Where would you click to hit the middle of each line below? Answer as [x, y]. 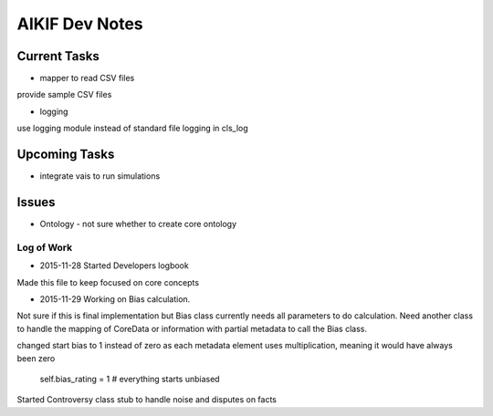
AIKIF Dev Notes [80, 24]
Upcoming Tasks [66, 155]
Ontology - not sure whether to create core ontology [138, 224]
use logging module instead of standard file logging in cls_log [132, 129]
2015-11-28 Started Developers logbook [114, 265]
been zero [36, 358]
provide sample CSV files [64, 95]
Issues [36, 202]
